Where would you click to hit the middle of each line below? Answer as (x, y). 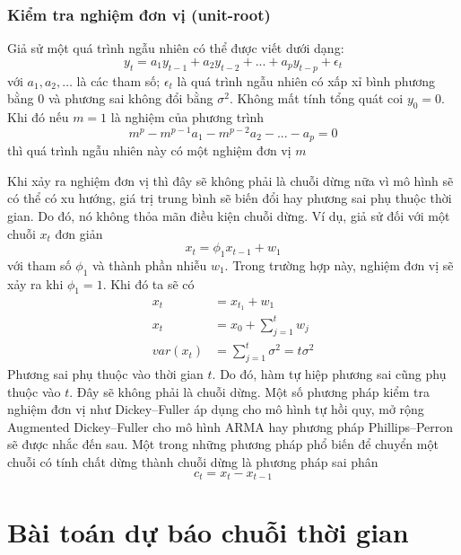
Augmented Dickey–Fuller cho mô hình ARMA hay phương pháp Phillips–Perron (230, 426)
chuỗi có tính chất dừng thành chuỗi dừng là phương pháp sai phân (193, 462)
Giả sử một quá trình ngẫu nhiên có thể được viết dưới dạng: (176, 48)
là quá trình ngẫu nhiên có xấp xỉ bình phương (306, 80)
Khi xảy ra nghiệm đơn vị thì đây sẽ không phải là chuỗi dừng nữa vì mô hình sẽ (230, 180)
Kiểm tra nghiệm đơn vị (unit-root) (139, 14)
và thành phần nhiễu (150, 264)
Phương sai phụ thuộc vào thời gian (105, 374)
